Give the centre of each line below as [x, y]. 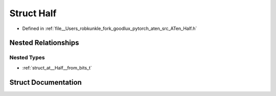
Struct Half [33, 13]
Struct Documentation [45, 82]
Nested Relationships [44, 43]
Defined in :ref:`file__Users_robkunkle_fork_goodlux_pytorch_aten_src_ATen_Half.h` [110, 28]
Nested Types [27, 57]
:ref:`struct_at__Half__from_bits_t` [57, 68]
